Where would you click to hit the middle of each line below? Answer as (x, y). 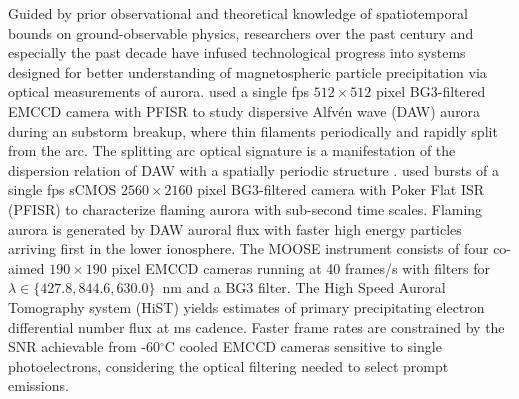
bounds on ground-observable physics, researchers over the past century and (241, 32)
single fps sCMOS (62, 189)
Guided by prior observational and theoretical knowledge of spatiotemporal (238, 13)
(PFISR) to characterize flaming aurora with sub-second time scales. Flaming (245, 208)
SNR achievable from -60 (84, 346)
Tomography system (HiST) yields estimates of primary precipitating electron (246, 306)
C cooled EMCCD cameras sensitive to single (303, 346)
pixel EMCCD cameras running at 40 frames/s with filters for (300, 267)
